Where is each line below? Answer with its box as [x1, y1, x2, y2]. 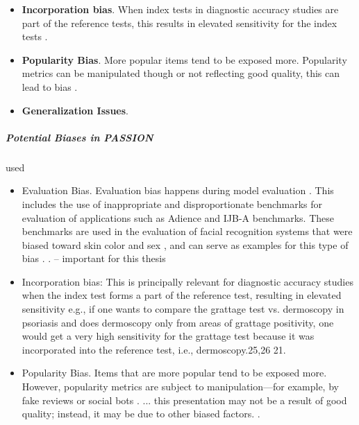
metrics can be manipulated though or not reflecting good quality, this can [22, 66, 340, 80]
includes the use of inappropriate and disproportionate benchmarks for [22, 196, 323, 211]
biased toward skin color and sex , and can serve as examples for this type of [22, 237, 349, 252]
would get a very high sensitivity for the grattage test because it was [22, 329, 315, 343]
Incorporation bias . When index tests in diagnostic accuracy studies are [22, 2, 339, 16]
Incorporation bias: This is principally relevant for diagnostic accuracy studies [22, 274, 353, 288]
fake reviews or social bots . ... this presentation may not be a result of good [22, 392, 347, 407]
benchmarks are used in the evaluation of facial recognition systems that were [22, 224, 353, 238]
